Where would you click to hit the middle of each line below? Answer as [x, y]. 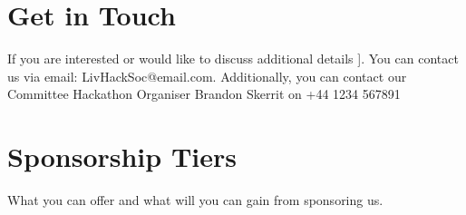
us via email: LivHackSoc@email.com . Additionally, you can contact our [207, 76]
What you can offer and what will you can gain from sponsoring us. [195, 200]
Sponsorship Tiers [122, 156]
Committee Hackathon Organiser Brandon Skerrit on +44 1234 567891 [204, 94]
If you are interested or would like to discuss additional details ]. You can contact [233, 59]
